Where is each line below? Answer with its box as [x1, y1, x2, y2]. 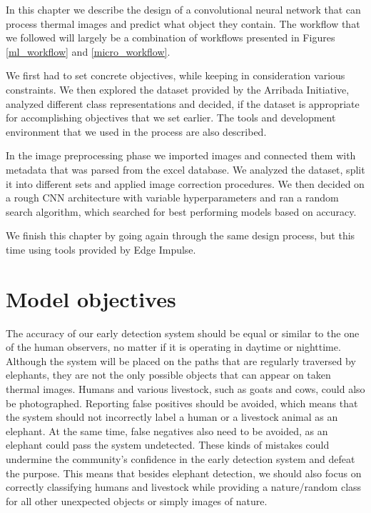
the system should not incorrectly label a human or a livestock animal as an [6, 409, 338, 424]
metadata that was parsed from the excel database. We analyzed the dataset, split [6, 161, 365, 176]
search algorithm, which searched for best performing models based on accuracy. [6, 204, 357, 219]
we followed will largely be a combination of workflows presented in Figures [6, 30, 335, 45]
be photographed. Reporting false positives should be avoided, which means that [6, 395, 358, 410]
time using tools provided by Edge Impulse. [6, 241, 196, 256]
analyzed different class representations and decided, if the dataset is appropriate [6, 96, 360, 111]
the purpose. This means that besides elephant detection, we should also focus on [6, 465, 362, 480]
